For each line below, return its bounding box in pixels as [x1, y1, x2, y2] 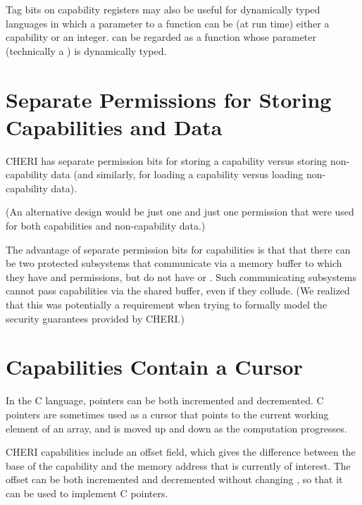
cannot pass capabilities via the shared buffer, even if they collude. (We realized [6, 283, 350, 298]
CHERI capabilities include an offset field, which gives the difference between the [6, 444, 356, 459]
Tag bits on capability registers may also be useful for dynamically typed [6, 2, 320, 16]
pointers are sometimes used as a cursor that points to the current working [6, 406, 329, 421]
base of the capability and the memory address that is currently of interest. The [6, 458, 351, 473]
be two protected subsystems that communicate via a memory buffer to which [6, 256, 342, 270]
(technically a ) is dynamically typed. [6, 43, 167, 58]
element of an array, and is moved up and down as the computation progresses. [6, 420, 347, 435]
